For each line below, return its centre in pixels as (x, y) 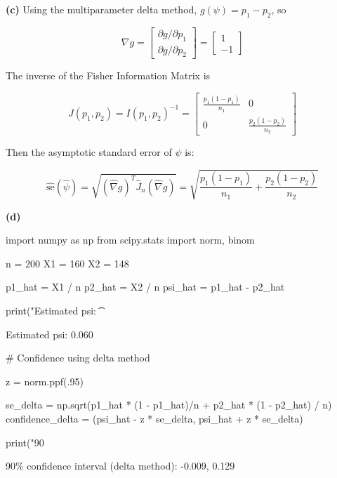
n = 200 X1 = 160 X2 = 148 (67, 263)
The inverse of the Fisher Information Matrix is (108, 75)
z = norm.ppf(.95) (45, 381)
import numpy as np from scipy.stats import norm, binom (130, 240)
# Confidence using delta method (78, 358)
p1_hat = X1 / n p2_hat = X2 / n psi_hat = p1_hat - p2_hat (145, 287)
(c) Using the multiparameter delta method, (101, 9)
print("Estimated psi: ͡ (52, 310)
